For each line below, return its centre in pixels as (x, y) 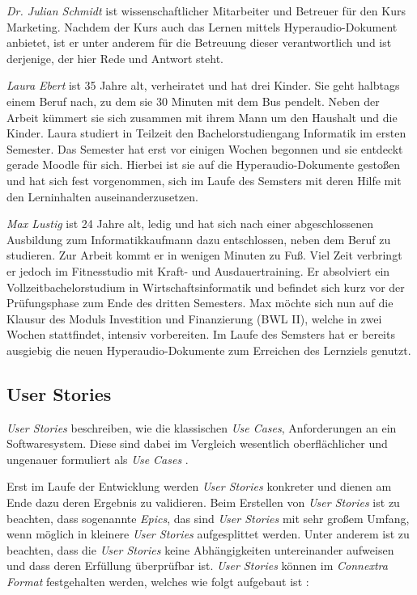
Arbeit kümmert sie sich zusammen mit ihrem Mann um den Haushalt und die (202, 117)
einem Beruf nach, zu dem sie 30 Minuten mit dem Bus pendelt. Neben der (193, 101)
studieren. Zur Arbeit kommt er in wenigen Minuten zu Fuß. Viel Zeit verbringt (204, 255)
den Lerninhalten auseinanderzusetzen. (102, 196)
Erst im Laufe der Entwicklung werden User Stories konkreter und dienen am (199, 486)
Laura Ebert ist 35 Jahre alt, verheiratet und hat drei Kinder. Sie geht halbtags (203, 85)
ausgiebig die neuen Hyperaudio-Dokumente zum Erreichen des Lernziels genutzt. (209, 350)
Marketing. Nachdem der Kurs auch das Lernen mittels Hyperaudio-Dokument (202, 26)
